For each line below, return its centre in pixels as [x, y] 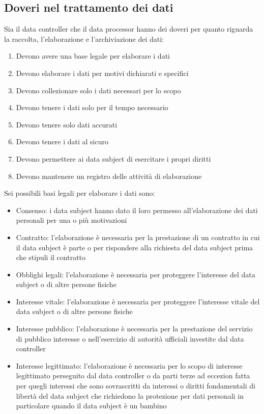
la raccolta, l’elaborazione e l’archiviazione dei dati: [84, 38]
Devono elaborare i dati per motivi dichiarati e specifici [102, 73]
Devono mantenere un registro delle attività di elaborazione [109, 176]
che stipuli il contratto [51, 257]
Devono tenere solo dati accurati [67, 124]
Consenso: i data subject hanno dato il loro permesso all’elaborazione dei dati [137, 210]
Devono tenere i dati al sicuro [62, 141]
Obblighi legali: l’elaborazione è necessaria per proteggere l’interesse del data [136, 274]
